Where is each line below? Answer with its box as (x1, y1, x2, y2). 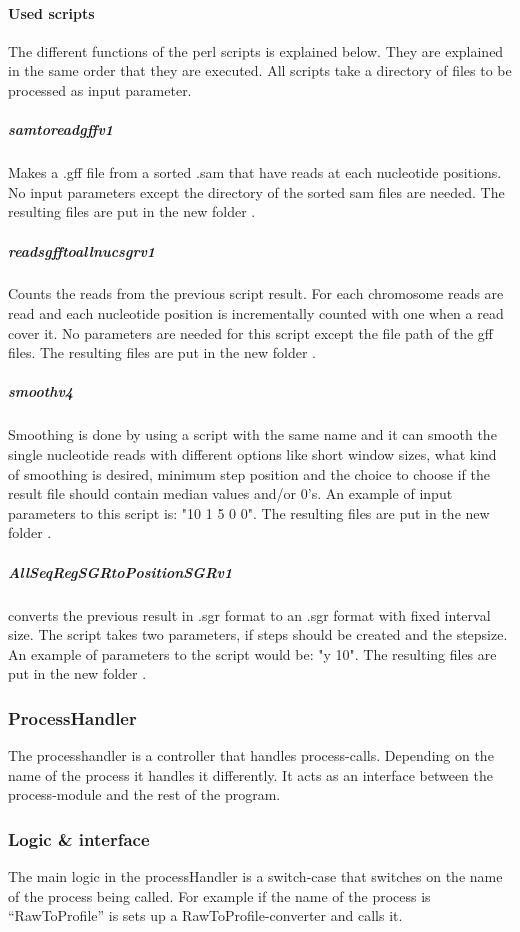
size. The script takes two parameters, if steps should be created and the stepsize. (8, 624, 508, 645)
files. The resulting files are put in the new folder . (8, 342, 316, 363)
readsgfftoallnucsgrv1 (8, 240, 156, 261)
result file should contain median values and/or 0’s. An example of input (8, 483, 453, 504)
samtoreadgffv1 (8, 119, 114, 140)
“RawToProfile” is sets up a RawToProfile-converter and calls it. (8, 905, 403, 926)
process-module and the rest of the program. (8, 784, 281, 805)
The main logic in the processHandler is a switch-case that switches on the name (8, 866, 503, 887)
